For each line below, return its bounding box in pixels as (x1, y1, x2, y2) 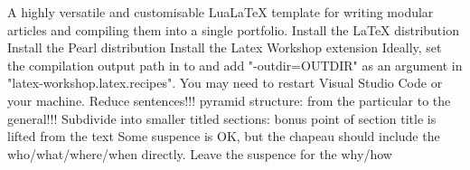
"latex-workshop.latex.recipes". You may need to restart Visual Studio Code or (7, 73, 443, 92)
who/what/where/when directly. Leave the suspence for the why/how (7, 144, 392, 163)
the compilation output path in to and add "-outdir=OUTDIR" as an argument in (7, 55, 463, 74)
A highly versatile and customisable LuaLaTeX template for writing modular (7, 3, 434, 21)
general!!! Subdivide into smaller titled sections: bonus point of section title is (7, 109, 437, 127)
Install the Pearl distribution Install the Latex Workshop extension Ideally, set (7, 38, 442, 57)
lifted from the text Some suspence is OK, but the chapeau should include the (7, 127, 440, 146)
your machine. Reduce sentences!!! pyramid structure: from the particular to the (7, 90, 451, 109)
